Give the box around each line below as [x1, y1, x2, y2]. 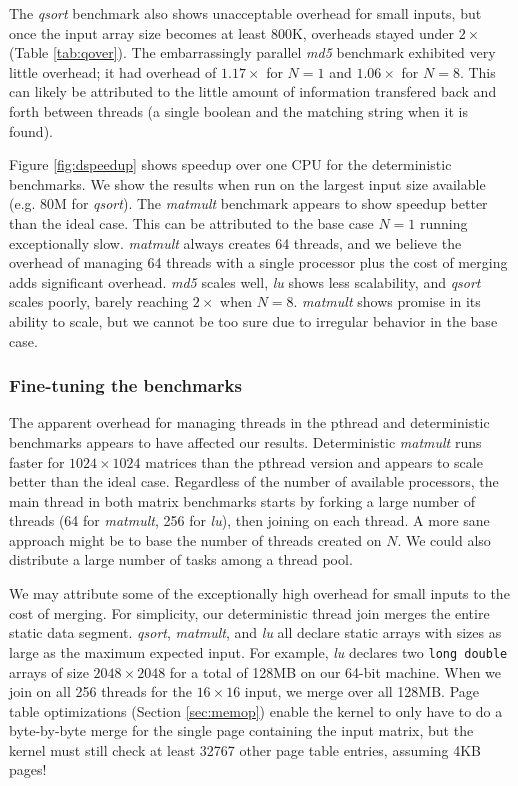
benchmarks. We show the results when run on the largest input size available [9, 173, 486, 194]
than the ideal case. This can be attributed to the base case [9, 212, 374, 233]
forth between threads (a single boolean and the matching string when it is [9, 100, 468, 121]
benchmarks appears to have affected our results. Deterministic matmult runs [9, 431, 482, 452]
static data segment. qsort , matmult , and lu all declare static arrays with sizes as [9, 622, 502, 643]
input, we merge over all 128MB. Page [244, 681, 480, 702]
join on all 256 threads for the [9, 681, 192, 702]
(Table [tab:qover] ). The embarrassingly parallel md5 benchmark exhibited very [9, 42, 496, 63]
